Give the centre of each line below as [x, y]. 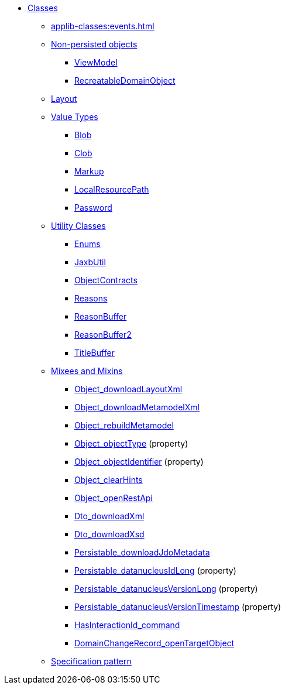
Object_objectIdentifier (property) [139, 462]
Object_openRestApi [114, 498]
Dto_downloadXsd [109, 534]
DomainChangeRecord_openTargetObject [154, 643]
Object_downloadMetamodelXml [137, 407]
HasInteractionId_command [127, 625]
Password [93, 208]
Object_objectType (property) [131, 443]
